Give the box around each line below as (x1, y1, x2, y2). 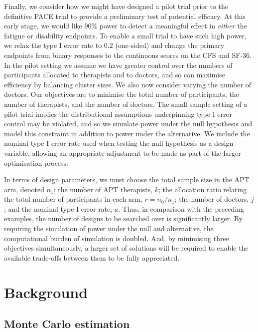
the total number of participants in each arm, (4, 194, 142, 204)
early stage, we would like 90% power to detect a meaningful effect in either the (4, 20, 247, 31)
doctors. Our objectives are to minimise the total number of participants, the (4, 89, 239, 99)
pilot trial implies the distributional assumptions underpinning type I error (4, 108, 233, 119)
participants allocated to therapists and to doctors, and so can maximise (4, 69, 225, 80)
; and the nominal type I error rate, (4, 203, 113, 214)
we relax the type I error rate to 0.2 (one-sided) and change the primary (4, 40, 225, 50)
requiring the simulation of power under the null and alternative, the (4, 223, 214, 234)
